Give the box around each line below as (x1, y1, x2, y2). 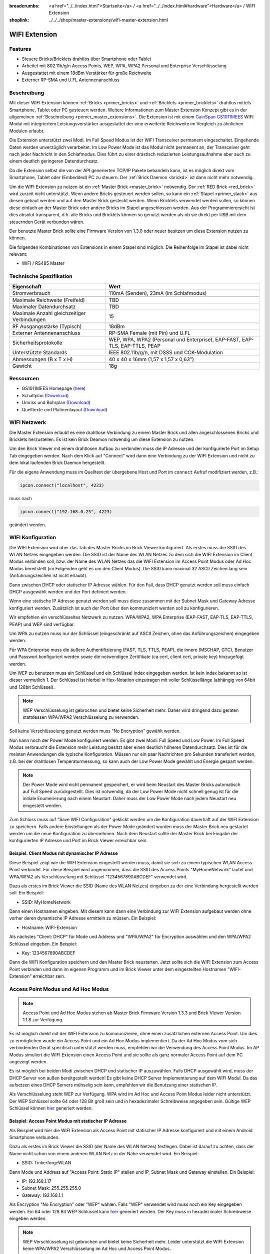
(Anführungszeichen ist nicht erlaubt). (9, 572, 87, 579)
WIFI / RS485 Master (21, 260, 65, 266)
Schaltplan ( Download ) (21, 392, 69, 398)
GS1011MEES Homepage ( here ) (21, 385, 86, 391)
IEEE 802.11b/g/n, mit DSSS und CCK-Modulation (108, 349, 223, 356)
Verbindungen (12, 316, 46, 323)
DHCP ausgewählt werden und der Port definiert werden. (9, 589, 127, 595)
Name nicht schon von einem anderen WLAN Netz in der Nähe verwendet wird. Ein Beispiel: (9, 1150, 199, 1156)
